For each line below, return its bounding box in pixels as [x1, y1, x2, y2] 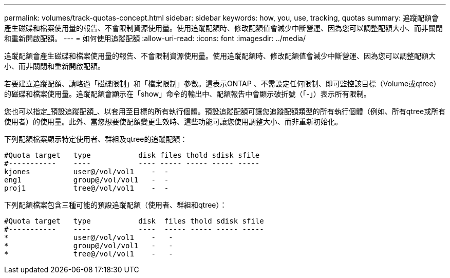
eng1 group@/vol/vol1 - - [4, 176, 169, 184]
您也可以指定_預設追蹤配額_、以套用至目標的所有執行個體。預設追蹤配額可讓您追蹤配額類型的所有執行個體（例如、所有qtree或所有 [4, 107, 446, 116]
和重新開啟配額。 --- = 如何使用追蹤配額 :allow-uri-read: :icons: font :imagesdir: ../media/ [4, 34, 306, 43]
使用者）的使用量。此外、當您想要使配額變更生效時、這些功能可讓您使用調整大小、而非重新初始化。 [4, 117, 342, 126]
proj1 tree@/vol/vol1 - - [4, 184, 169, 192]
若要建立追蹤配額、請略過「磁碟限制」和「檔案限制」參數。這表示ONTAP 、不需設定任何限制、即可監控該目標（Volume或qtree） [4, 79, 441, 88]
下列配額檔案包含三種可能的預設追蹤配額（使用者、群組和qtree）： [4, 200, 227, 209]
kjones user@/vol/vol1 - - [4, 168, 169, 176]
